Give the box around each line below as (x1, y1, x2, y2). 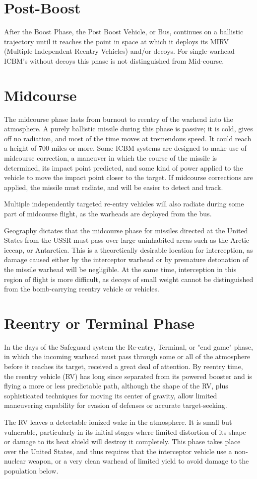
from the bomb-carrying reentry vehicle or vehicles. (4, 284, 159, 294)
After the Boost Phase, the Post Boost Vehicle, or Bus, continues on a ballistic (4, 26, 244, 37)
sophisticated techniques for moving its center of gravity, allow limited (4, 390, 217, 400)
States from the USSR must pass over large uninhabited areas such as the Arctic (4, 235, 250, 245)
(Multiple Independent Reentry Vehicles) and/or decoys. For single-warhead (4, 46, 235, 56)
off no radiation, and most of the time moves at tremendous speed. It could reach (4, 133, 252, 143)
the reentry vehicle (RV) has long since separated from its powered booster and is (4, 371, 252, 381)
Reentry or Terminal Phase (4, 312, 194, 333)
